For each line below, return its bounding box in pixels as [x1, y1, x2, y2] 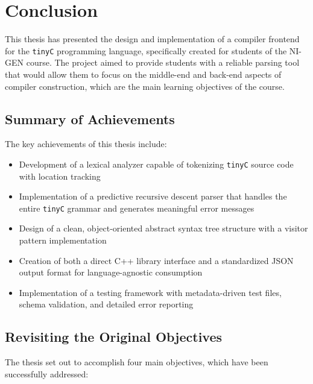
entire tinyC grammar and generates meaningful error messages [19, 201, 255, 214]
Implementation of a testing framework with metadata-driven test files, [19, 286, 282, 298]
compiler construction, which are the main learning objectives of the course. [5, 80, 285, 92]
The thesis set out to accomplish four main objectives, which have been [5, 356, 268, 368]
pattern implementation [19, 234, 107, 247]
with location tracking [19, 169, 101, 182]
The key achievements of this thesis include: [5, 137, 167, 150]
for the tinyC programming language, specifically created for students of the [5, 44, 287, 57]
